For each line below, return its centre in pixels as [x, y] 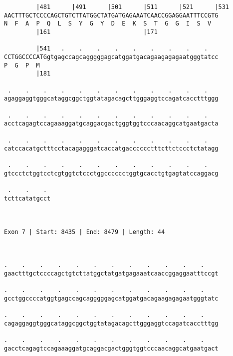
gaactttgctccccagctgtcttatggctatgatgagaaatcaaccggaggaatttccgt [111, 273]
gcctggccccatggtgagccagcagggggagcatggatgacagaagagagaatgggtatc [111, 298]
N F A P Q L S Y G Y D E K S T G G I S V [108, 24]
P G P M [22, 65]
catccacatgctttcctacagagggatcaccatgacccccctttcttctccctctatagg [111, 149]
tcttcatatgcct [27, 199]
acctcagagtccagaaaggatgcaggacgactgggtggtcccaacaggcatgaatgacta [111, 124]
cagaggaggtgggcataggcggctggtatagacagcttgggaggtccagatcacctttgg [111, 323]
